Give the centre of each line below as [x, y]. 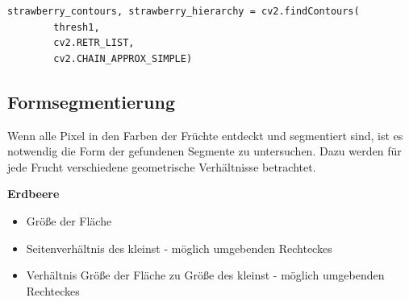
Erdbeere [33, 194]
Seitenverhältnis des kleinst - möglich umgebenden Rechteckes [179, 248]
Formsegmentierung [91, 101]
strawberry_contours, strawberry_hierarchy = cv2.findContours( [184, 11]
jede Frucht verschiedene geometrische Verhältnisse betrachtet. [162, 166]
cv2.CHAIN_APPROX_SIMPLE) [123, 58]
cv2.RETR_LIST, [94, 43]
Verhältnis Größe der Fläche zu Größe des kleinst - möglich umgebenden [205, 275]
